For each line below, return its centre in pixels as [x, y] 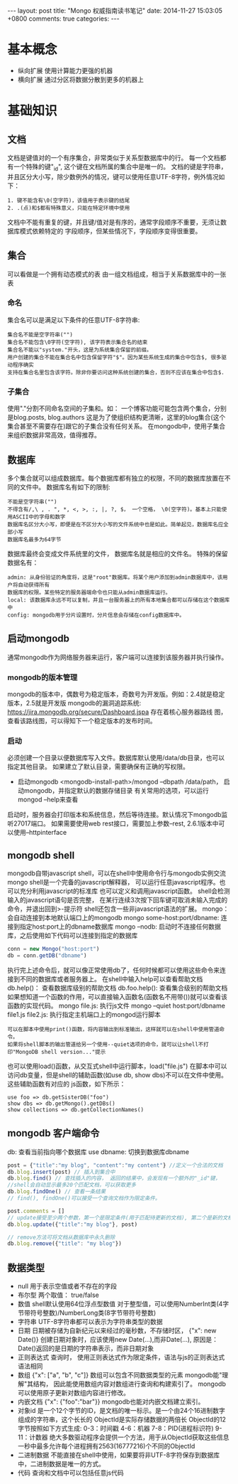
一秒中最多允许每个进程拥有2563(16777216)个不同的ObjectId [106, 1446]
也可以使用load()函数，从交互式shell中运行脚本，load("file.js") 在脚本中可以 [117, 1066]
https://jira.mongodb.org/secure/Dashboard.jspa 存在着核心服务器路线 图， [117, 712]
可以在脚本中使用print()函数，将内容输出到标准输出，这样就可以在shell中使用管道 [113, 1029]
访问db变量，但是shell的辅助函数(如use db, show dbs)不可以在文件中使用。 [118, 1074]
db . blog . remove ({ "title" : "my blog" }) [64, 1244]
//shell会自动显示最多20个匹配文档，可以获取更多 [72, 1185]
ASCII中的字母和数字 [39, 517]
